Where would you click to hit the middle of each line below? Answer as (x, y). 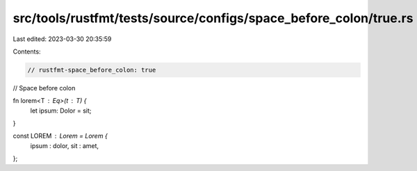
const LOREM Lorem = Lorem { (60, 136)
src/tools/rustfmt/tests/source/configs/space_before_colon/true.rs (213, 18)
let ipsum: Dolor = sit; (61, 111)
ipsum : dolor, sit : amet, (65, 145)
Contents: (27, 51)
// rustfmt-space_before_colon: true (92, 70)
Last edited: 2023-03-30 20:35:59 (62, 39)
